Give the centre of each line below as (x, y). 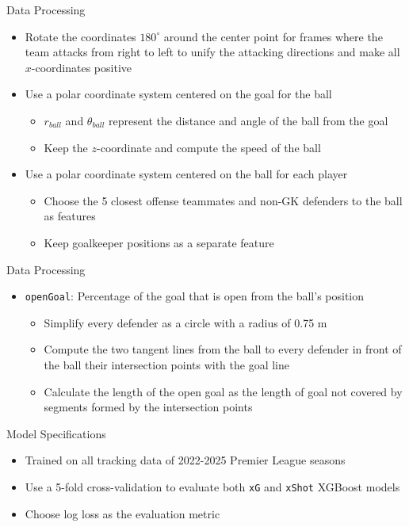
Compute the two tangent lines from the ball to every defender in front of (223, 349)
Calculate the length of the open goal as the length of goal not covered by (223, 391)
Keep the (66, 147)
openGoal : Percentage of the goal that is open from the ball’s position (195, 296)
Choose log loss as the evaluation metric (122, 513)
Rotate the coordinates (80, 36)
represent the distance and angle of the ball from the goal (248, 120)
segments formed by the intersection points (148, 407)
